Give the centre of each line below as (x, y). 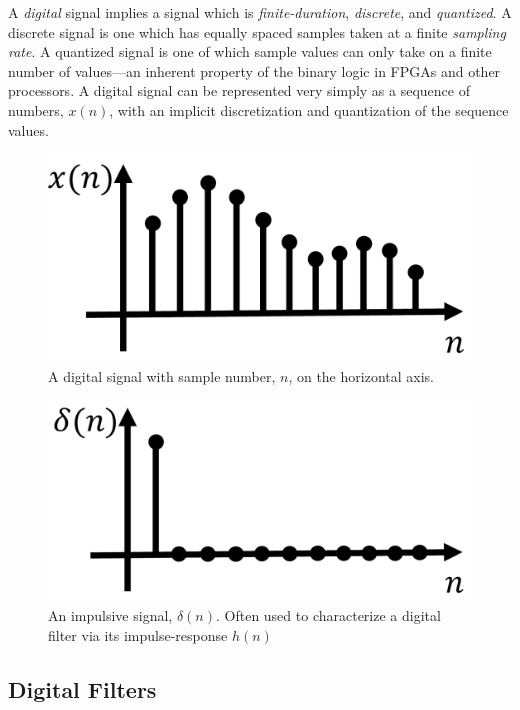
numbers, (36, 109)
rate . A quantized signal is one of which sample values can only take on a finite (250, 51)
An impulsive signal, (110, 615)
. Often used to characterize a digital (328, 615)
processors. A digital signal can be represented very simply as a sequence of (239, 90)
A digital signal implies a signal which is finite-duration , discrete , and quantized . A (260, 12)
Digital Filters (82, 688)
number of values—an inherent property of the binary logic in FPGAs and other (254, 70)
